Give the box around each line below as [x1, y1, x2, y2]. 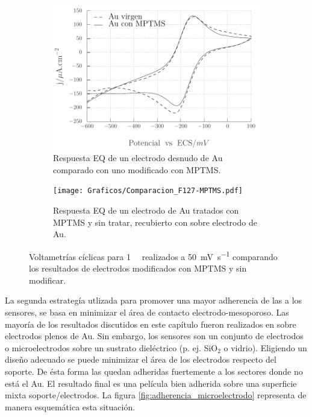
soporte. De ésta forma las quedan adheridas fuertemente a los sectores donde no [5, 364, 303, 377]
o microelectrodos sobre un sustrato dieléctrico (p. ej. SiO [5, 341, 218, 354]
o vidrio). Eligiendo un [223, 341, 307, 354]
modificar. [29, 273, 66, 286]
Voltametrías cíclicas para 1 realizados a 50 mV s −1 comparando [29, 248, 278, 263]
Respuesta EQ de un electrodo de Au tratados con [53, 204, 239, 217]
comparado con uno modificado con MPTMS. [53, 163, 221, 176]
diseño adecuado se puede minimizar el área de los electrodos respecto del [5, 353, 276, 366]
